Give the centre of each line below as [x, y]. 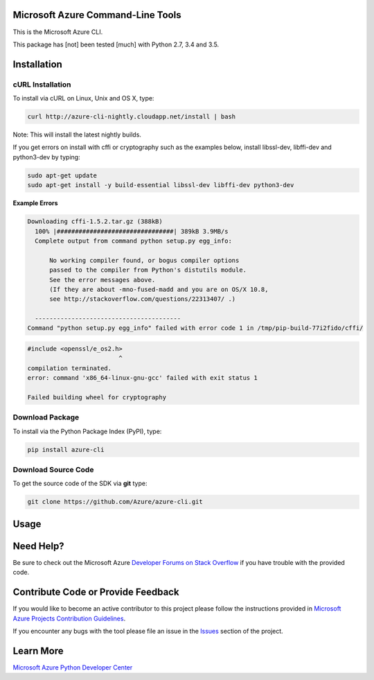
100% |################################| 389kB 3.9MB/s [132, 231]
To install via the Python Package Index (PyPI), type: [87, 431]
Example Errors [35, 203]
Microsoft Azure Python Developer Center [73, 667]
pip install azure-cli [66, 450]
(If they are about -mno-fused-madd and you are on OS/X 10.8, [159, 289]
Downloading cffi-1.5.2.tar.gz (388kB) [95, 221]
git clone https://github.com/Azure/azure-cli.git [115, 502]
